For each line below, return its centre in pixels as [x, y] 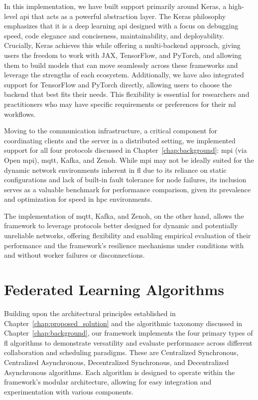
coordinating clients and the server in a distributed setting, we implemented [120, 140]
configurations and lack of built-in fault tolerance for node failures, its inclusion [125, 180]
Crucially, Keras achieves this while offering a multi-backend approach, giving [122, 45]
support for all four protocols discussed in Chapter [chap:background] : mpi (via [126, 150]
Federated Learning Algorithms [114, 289]
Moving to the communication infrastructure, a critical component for [111, 131]
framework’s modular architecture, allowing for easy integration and [108, 382]
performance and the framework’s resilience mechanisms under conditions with [124, 245]
